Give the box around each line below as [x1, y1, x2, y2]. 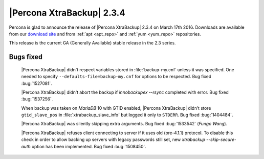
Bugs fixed [9, 53, 43, 61]
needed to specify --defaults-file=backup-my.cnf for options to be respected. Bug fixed [21, 74, 212, 79]
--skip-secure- [206, 137, 237, 142]
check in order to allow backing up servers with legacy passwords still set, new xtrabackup [21, 137, 205, 142]
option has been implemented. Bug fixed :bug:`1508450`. [31, 143, 147, 149]
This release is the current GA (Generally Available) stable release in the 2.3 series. [9, 40, 176, 46]
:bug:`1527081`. [21, 80, 52, 86]
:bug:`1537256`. [21, 96, 53, 102]
